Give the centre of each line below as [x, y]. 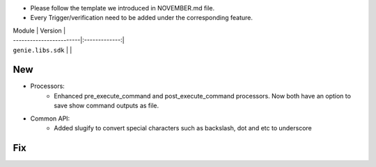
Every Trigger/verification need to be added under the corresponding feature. [142, 18]
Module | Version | [39, 30]
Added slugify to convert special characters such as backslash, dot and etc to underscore [183, 128]
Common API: [50, 118]
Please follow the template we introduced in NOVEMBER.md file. [123, 8]
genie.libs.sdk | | [42, 50]
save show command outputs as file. [107, 106]
